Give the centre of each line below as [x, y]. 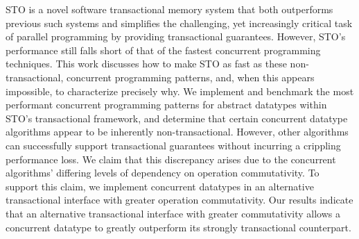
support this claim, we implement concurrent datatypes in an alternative [160, 186]
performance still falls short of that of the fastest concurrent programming [163, 50]
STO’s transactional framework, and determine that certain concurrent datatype [177, 118]
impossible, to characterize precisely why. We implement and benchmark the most [180, 91]
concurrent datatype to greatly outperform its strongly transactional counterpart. [178, 227]
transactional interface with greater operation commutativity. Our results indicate [179, 200]
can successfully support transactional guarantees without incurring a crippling [173, 145]
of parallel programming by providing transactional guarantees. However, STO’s [176, 36]
